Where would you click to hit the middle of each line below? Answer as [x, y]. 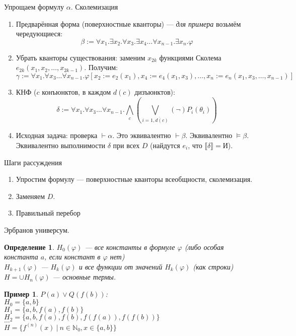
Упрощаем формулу [34, 7]
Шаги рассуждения [33, 162]
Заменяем [30, 196]
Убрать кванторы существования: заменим [81, 57]
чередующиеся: [39, 33]
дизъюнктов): [155, 91]
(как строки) [213, 266]
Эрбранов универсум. [37, 229]
